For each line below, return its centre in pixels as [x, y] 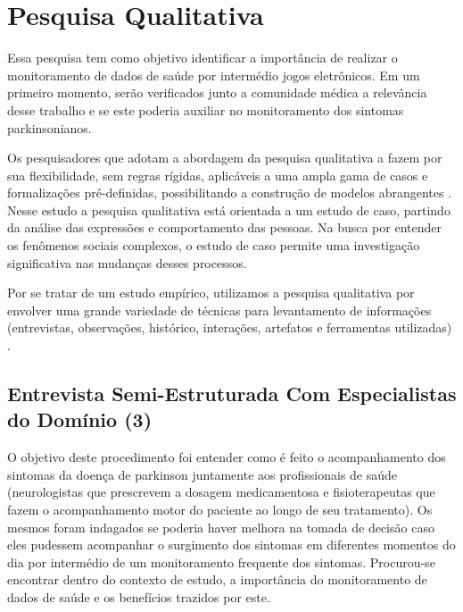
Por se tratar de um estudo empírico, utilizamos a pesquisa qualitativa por [211, 293]
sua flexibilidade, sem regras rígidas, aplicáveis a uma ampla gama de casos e [218, 175]
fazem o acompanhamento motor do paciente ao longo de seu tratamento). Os [220, 509]
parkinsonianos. [50, 127]
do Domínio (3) [80, 419]
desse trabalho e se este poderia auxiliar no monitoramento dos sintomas [206, 109]
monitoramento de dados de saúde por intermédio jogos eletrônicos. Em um [214, 75]
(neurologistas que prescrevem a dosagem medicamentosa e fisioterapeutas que [221, 492]
